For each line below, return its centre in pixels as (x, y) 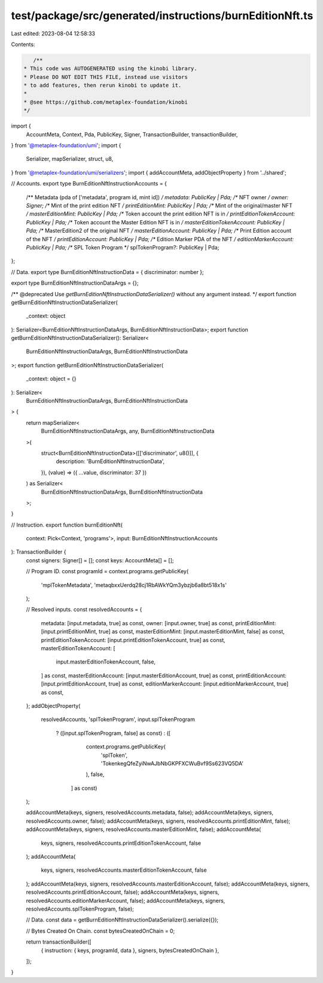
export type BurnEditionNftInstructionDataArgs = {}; (75, 283)
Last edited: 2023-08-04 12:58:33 (53, 34)
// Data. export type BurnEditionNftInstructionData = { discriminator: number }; (108, 272)
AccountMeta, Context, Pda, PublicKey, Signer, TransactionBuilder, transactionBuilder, (132, 134)
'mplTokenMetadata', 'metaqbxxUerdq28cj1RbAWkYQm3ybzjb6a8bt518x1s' (134, 585)
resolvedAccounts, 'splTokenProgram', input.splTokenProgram (118, 719)
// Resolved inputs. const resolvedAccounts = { (84, 610)
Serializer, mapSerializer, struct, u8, (70, 159)
